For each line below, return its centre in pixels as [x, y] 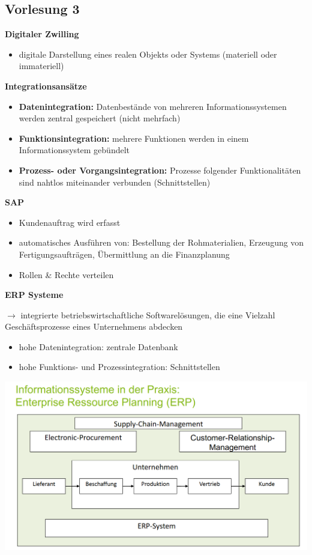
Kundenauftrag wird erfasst [70, 222]
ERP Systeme [34, 295]
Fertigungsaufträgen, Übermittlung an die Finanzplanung [124, 254]
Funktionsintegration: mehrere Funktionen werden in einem [134, 138]
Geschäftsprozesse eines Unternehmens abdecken [94, 326]
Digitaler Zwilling [42, 34]
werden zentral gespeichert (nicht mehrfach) [100, 118]
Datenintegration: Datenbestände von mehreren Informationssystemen [153, 106]
